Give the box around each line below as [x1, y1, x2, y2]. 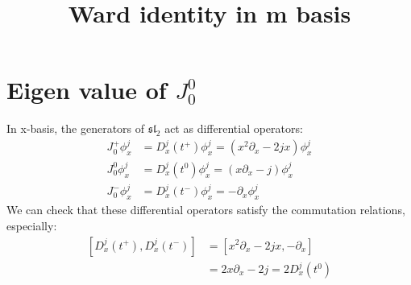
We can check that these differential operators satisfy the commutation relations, [6, 201, 405, 218]
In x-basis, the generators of [6, 120, 145, 137]
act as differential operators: [164, 120, 303, 137]
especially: [6, 217, 57, 233]
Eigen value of [6, 73, 167, 106]
